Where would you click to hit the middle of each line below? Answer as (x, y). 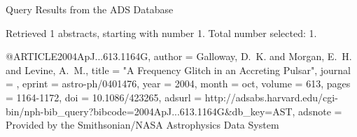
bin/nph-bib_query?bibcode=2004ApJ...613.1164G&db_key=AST (149, 111)
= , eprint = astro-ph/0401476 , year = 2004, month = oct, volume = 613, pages (178, 84)
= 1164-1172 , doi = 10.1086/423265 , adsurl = (104, 97)
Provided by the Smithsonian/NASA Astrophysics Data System (142, 125)
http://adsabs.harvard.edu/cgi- (271, 97)
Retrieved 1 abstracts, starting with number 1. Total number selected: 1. (161, 33)
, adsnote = (317, 111)
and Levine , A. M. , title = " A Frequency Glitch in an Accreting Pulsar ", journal (178, 70)
